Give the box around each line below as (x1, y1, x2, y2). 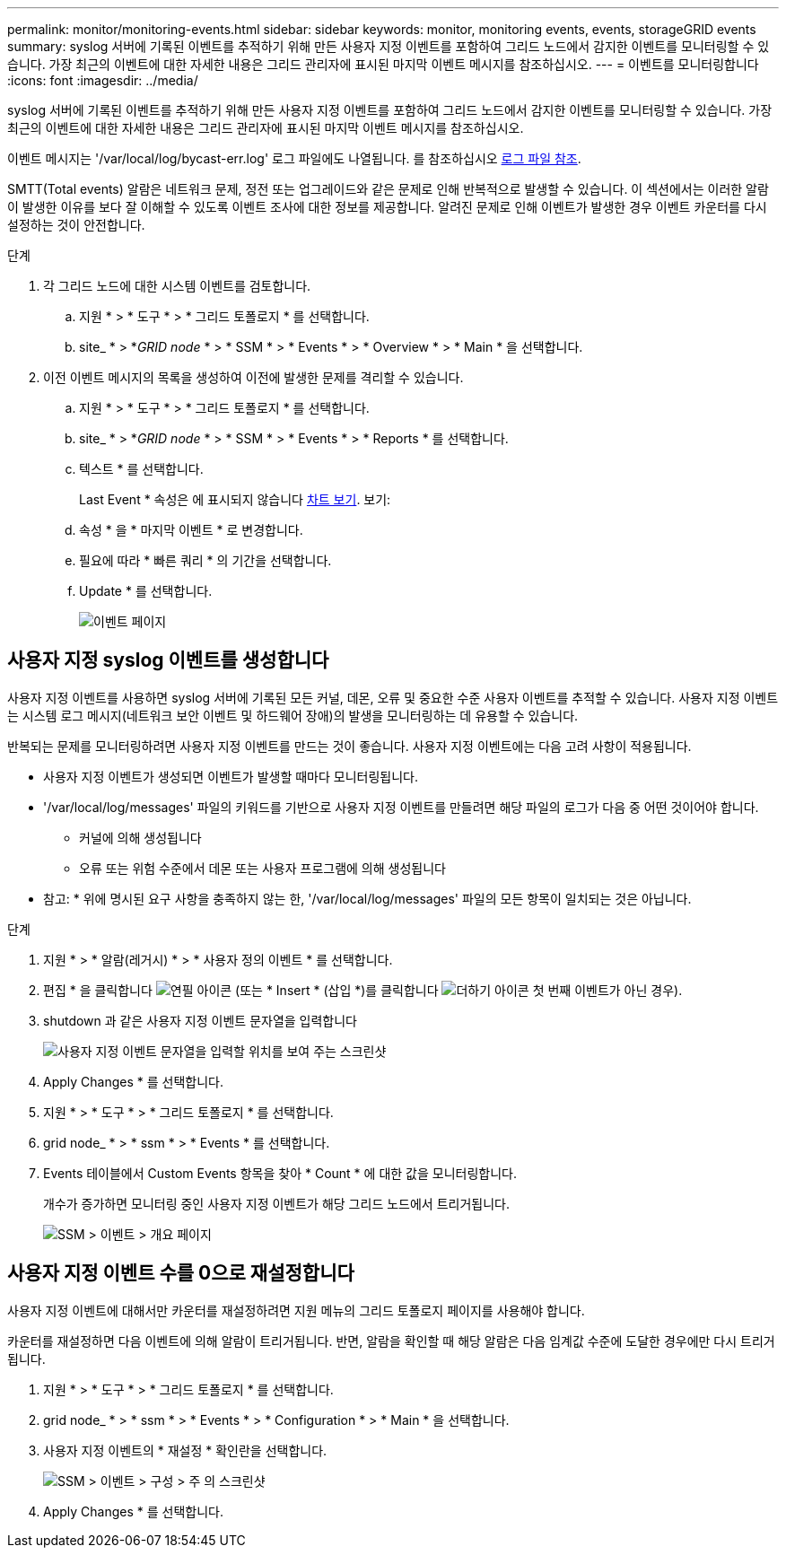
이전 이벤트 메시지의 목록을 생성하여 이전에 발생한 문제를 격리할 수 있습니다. (43, 370, 464, 385)
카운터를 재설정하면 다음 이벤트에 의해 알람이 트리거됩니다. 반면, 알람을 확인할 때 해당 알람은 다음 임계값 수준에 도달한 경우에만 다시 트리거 (7, 1332, 775, 1349)
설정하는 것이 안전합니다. (7, 217, 145, 232)
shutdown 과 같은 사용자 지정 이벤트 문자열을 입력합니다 (43, 1012, 357, 1028)
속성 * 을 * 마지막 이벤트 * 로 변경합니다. (79, 522, 303, 537)
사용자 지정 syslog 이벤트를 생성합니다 (7, 649, 329, 672)
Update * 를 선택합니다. (79, 583, 213, 598)
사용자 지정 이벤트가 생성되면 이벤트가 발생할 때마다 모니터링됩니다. (43, 768, 418, 784)
